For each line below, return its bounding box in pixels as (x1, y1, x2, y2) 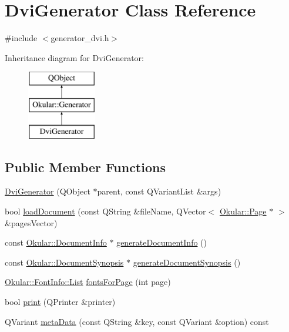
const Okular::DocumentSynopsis (5, 256, 124, 268)
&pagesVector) (5, 216, 58, 229)
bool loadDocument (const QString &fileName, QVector (5, 205, 206, 217)
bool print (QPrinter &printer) (5, 296, 116, 308)
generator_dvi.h (51, 32, 109, 44)
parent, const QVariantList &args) (97, 185, 221, 197)
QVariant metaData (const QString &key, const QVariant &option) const (5, 315, 269, 327)
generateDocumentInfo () (116, 236, 207, 249)
